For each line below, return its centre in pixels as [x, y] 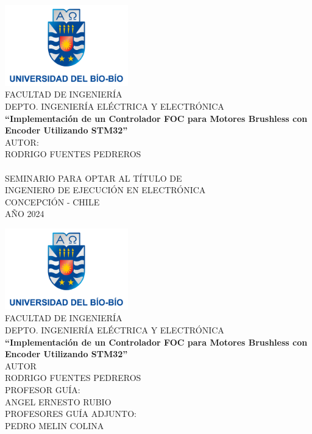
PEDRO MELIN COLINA [55, 425]
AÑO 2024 [25, 214]
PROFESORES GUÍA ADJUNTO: [71, 414]
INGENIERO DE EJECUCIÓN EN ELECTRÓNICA [105, 190]
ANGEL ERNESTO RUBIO [58, 401]
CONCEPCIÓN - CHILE [52, 201]
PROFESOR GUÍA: [43, 390]
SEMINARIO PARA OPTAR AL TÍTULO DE [94, 178]
